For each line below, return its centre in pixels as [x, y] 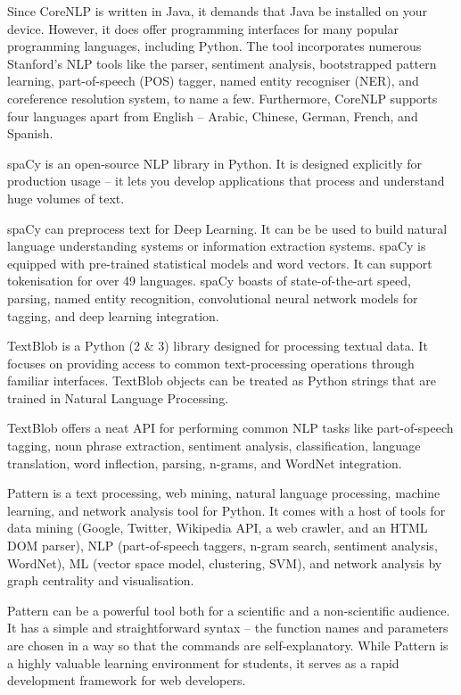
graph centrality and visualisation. [101, 580]
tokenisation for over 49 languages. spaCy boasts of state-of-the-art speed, [209, 281]
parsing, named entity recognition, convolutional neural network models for [213, 298]
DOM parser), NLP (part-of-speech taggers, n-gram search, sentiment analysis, [222, 546]
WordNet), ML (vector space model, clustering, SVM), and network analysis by [225, 563]
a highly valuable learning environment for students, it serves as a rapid [203, 662]
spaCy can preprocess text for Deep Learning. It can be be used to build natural [227, 228]
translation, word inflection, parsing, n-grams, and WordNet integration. [205, 463]
